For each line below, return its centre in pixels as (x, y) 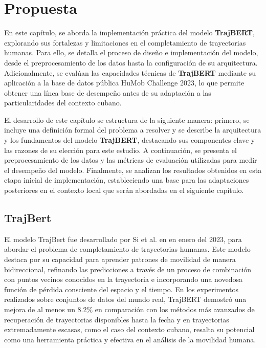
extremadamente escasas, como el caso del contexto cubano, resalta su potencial (129, 329)
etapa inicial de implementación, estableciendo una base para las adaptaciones (127, 180)
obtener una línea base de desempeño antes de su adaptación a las (108, 92)
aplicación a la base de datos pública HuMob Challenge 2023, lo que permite (124, 83)
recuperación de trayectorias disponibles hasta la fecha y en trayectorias (117, 319)
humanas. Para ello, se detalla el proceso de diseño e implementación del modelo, (131, 52)
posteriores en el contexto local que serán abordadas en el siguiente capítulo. (124, 190)
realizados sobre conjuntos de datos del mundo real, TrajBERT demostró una (125, 299)
